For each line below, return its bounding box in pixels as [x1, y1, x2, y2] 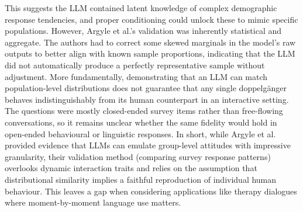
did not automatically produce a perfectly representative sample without [5, 58, 265, 71]
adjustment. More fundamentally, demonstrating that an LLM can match [5, 70, 268, 82]
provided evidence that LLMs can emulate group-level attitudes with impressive [5, 139, 291, 151]
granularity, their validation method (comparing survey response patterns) [5, 150, 271, 162]
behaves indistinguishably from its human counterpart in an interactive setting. [5, 93, 289, 105]
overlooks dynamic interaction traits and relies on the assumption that [5, 162, 257, 174]
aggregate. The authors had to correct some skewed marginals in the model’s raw [5, 36, 296, 48]
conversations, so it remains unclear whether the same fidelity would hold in [5, 116, 277, 128]
